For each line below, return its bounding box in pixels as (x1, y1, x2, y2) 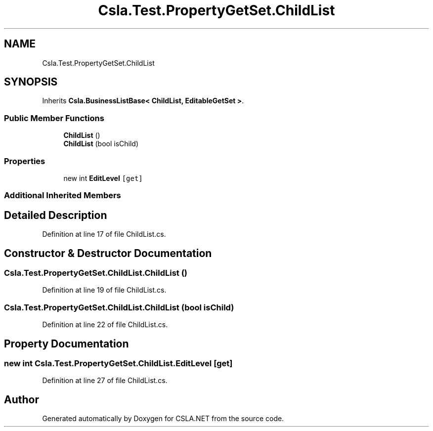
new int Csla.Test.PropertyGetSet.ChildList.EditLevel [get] (4, 358, 233, 368)
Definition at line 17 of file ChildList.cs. (42, 230, 166, 239)
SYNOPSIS (4, 76, 58, 88)
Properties (4, 156, 45, 166)
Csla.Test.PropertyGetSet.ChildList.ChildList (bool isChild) (4, 302, 234, 312)
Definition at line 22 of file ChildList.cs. (42, 320, 168, 329)
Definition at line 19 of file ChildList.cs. (42, 286, 167, 295)
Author (4, 393, 39, 406)
